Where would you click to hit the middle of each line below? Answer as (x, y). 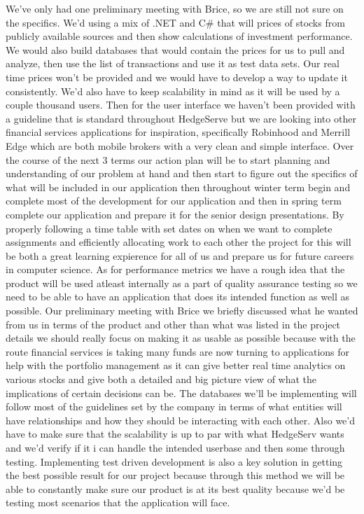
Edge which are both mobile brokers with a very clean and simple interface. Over (180, 145)
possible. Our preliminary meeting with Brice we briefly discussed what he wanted (182, 311)
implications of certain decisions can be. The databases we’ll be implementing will (181, 393)
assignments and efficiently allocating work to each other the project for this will (178, 242)
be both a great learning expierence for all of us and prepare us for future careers (180, 255)
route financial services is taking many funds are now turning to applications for (178, 351)
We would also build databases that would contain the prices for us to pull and (175, 49)
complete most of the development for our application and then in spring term (174, 201)
